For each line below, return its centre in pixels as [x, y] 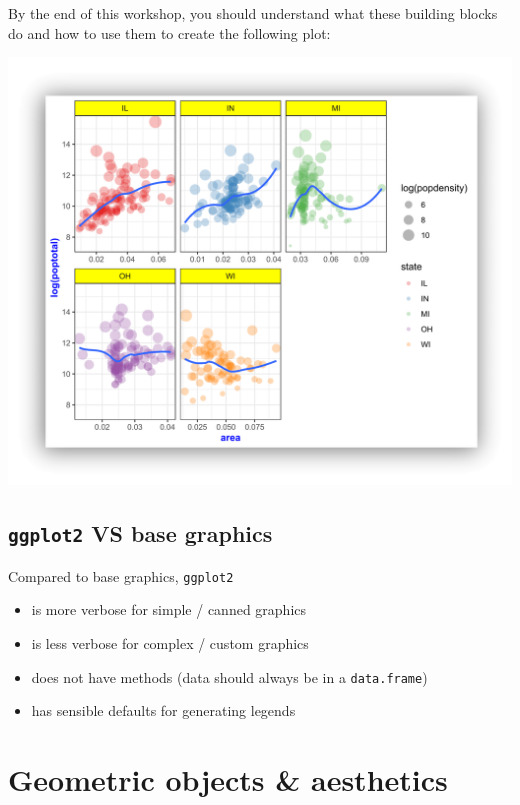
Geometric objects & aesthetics [228, 779]
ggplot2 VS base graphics [140, 533]
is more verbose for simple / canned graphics [169, 609]
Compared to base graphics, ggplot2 [121, 575]
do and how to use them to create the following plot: [169, 32]
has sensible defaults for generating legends [163, 710]
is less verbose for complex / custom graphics [170, 643]
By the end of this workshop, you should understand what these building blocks [253, 13]
